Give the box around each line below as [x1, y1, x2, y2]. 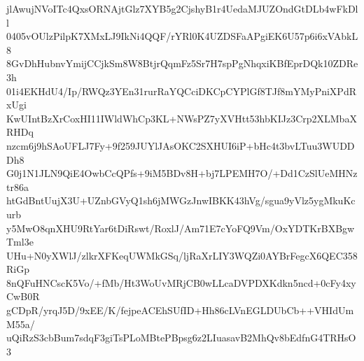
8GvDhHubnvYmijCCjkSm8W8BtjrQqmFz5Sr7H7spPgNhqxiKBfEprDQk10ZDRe [6, 56, 358, 71]
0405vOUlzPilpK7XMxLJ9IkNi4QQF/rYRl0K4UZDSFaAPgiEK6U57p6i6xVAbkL [6, 29, 358, 43]
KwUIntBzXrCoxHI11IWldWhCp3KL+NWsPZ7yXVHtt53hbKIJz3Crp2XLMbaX [6, 111, 357, 125]
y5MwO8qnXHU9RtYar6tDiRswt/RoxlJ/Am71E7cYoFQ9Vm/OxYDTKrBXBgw [6, 220, 355, 235]
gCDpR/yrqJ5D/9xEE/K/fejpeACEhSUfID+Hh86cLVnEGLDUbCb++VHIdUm [6, 303, 354, 318]
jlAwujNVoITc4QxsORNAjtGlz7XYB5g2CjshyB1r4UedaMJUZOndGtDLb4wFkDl [6, 1, 358, 15]
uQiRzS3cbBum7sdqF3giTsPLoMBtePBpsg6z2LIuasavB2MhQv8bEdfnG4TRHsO [6, 330, 356, 345]
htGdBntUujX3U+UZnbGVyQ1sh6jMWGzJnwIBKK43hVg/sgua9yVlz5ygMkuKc [6, 193, 356, 208]
